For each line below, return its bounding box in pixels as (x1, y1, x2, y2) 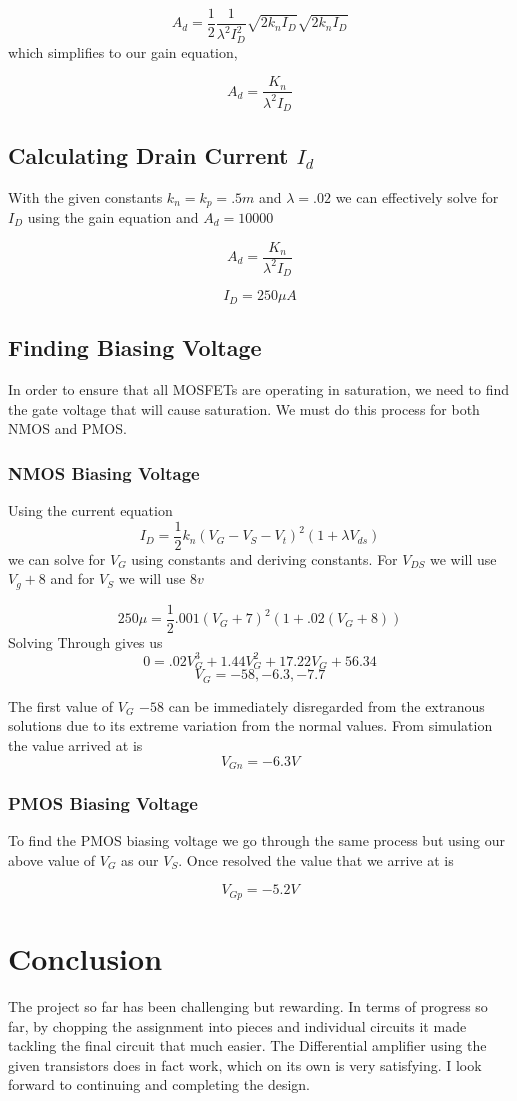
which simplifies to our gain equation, (8, 41, 238, 62)
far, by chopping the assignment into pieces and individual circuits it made (8, 1015, 467, 1036)
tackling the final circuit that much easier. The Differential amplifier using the (8, 1035, 487, 1056)
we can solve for (8, 548, 106, 569)
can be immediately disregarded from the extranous (168, 695, 485, 716)
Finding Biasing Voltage (8, 332, 262, 363)
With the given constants (8, 186, 163, 207)
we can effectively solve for (335, 186, 499, 207)
